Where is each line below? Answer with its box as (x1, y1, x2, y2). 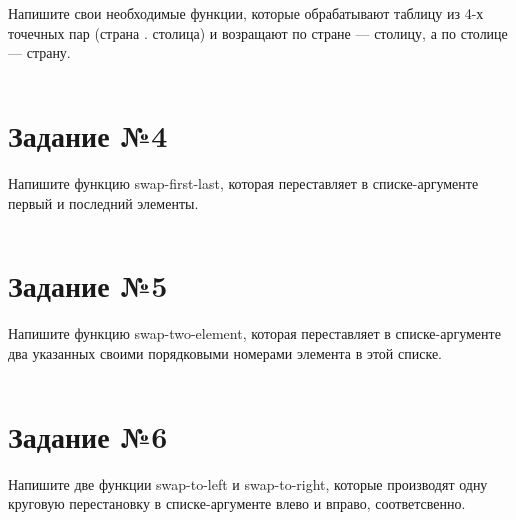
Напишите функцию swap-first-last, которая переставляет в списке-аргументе (8, 172, 479, 193)
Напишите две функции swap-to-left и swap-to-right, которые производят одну (8, 473, 488, 494)
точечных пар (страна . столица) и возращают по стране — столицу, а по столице (8, 22, 508, 43)
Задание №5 (8, 265, 168, 306)
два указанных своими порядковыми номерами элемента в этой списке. (8, 342, 442, 363)
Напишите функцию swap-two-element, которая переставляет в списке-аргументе (8, 323, 501, 344)
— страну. (8, 42, 71, 63)
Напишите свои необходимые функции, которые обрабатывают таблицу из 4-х (8, 3, 484, 23)
